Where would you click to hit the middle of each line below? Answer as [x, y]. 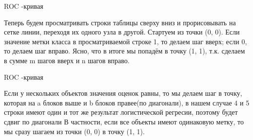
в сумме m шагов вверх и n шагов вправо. [67, 60]
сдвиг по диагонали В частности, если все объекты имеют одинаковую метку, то [124, 121]
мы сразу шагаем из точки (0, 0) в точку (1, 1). [74, 131]
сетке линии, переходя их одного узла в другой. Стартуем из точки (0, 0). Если [122, 32]
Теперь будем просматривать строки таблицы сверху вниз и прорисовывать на [120, 22]
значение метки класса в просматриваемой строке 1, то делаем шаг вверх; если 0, [126, 41]
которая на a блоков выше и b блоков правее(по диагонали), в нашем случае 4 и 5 [127, 102]
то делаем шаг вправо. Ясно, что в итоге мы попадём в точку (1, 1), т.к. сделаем [125, 51]
